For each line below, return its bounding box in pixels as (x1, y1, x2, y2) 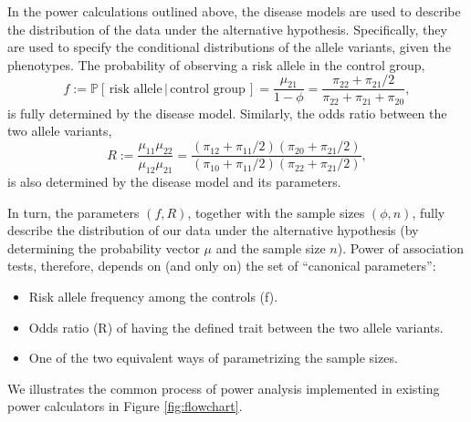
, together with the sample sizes (187, 202, 365, 221)
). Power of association (337, 238, 465, 257)
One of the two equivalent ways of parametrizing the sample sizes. (28, 348, 398, 367)
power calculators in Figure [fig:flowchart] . (7, 396, 243, 416)
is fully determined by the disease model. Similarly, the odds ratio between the (7, 103, 447, 122)
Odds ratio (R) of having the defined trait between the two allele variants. (28, 317, 444, 336)
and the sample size (215, 238, 326, 257)
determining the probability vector (7, 238, 200, 257)
